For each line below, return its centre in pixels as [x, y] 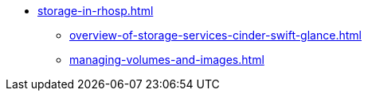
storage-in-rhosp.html [96, 11]
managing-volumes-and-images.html [167, 60]
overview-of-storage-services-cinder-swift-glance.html [215, 35]
